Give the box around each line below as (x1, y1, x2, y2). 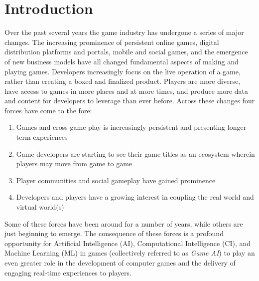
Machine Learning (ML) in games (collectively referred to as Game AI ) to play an (4, 248, 255, 258)
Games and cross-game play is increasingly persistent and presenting (16, 122, 226, 132)
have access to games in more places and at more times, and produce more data (4, 85, 248, 96)
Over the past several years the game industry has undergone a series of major (4, 27, 244, 37)
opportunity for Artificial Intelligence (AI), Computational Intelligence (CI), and (4, 238, 251, 248)
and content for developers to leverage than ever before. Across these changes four (4, 95, 255, 106)
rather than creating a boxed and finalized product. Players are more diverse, (4, 76, 241, 86)
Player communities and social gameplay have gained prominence (16, 175, 216, 185)
